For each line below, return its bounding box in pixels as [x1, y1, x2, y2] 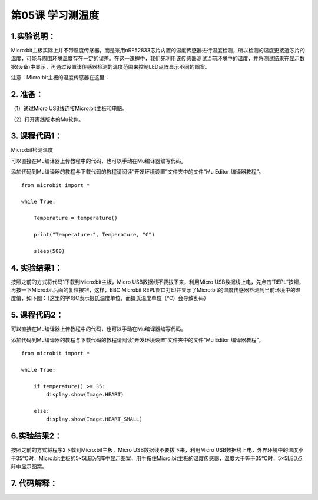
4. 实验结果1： [11, 262, 62, 273]
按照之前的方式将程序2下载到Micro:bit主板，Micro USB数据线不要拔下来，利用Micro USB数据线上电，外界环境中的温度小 [11, 446, 304, 454]
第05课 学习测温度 [11, 9, 100, 22]
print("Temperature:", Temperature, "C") [33, 231, 155, 238]
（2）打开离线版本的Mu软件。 [11, 115, 84, 123]
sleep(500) [33, 248, 65, 254]
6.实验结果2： [11, 431, 62, 441]
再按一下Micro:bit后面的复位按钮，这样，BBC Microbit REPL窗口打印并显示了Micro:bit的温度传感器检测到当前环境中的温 [11, 286, 301, 294]
